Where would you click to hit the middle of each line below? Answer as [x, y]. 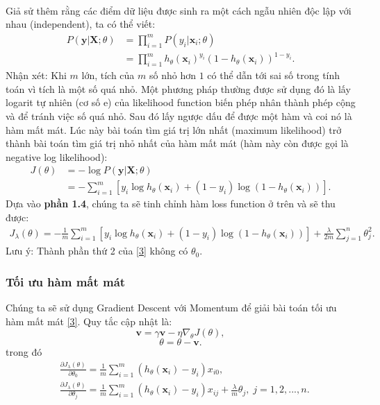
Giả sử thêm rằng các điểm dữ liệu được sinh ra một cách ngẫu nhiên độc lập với [179, 10]
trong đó [24, 352]
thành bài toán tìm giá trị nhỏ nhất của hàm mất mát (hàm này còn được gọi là [177, 143]
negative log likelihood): [57, 156]
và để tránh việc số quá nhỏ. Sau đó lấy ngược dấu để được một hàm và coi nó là [179, 115]
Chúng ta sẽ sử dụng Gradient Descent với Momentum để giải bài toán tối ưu [171, 308]
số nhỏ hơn [173, 75]
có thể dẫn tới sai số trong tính [274, 75]
